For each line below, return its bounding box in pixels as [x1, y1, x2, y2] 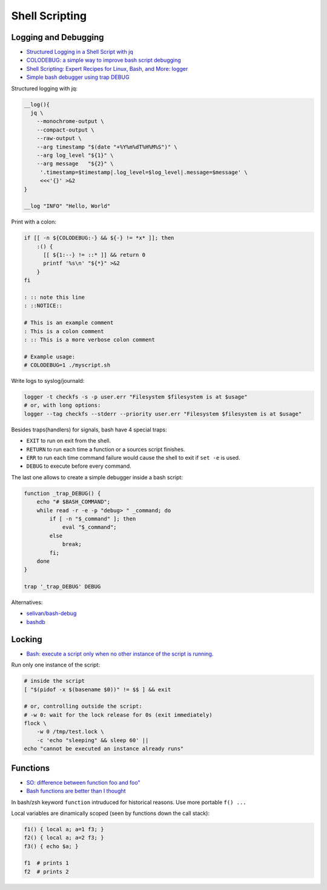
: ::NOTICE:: [24, 302, 63, 309]
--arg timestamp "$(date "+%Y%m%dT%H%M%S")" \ [36, 143, 178, 150]
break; [62, 541, 82, 548]
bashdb [26, 618, 45, 625]
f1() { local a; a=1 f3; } [24, 826, 104, 832]
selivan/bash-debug [26, 609, 77, 617]
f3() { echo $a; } [24, 843, 79, 849]
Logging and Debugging [11, 32, 104, 42]
